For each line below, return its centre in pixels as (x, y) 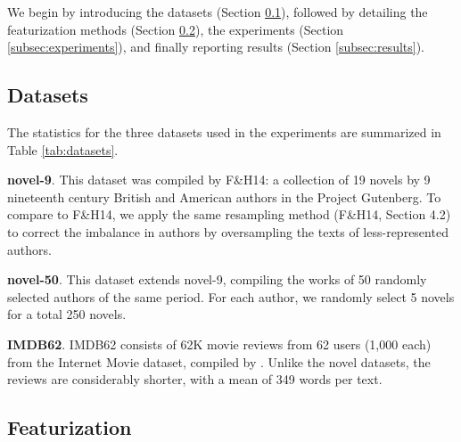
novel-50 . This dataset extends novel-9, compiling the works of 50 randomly (217, 279)
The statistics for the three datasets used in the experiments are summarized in (224, 131)
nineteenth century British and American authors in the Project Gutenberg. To (224, 196)
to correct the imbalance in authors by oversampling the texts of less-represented (228, 231)
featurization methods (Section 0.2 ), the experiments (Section (176, 29)
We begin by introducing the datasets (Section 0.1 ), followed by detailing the (218, 12)
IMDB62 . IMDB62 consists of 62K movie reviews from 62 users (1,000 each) (219, 344)
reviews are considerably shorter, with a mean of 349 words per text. (195, 379)
